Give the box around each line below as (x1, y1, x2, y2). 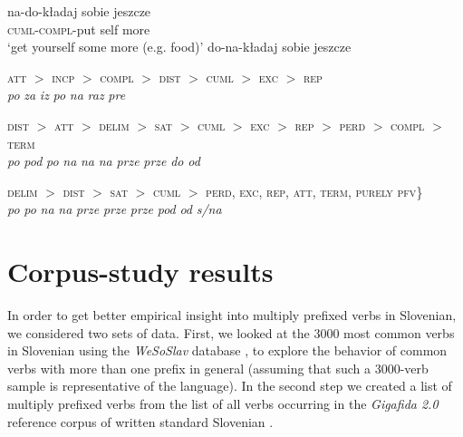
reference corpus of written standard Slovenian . (7, 412, 274, 431)
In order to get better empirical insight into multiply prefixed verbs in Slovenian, (7, 306, 457, 325)
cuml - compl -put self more (7, 19, 150, 38)
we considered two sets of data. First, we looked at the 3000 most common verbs (7, 323, 455, 342)
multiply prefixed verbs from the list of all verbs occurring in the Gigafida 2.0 (7, 394, 439, 413)
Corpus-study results (7, 253, 274, 290)
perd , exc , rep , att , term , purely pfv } (206, 181, 423, 200)
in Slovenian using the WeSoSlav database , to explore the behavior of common (7, 341, 448, 360)
